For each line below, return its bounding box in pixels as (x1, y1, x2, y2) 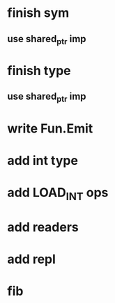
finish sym (7, 5, 70, 21)
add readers (7, 219, 79, 235)
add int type (7, 152, 79, 168)
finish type (7, 62, 71, 79)
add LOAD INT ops (7, 184, 109, 203)
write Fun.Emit (7, 121, 93, 136)
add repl (7, 251, 56, 267)
